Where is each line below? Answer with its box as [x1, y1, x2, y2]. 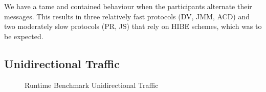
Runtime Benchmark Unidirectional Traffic [25, 79, 159, 90]
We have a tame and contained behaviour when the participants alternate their [4, 1, 252, 11]
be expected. [4, 30, 43, 41]
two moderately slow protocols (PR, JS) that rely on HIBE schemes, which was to [4, 21, 262, 32]
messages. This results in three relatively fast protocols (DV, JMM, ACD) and [4, 11, 250, 21]
